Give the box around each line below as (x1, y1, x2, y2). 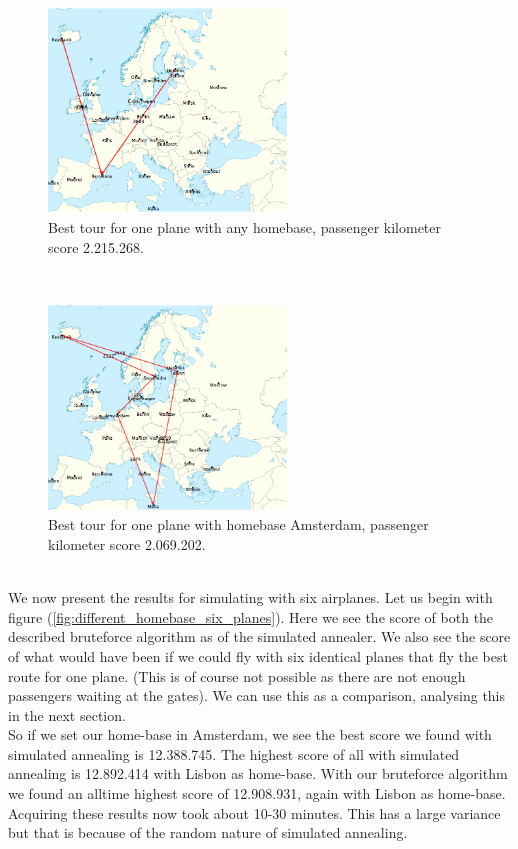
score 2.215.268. (48, 236, 144, 257)
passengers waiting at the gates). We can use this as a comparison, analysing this (8, 685, 506, 706)
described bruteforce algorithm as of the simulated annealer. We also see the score (8, 626, 511, 647)
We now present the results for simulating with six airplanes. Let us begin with (8, 587, 493, 608)
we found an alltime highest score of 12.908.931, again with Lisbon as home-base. (8, 783, 506, 804)
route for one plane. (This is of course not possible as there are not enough (8, 665, 466, 686)
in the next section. (8, 704, 126, 725)
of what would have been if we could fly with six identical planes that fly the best (8, 645, 508, 666)
